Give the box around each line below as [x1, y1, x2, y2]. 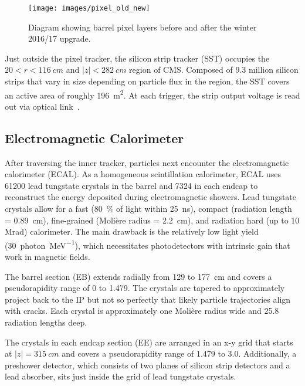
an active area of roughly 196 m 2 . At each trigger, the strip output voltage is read [5, 87, 300, 101]
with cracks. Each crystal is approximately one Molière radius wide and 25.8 [5, 304, 279, 317]
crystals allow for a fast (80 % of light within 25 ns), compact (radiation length [5, 202, 292, 215]
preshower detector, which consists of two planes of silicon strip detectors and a [5, 358, 290, 371]
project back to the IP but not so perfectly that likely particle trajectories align [5, 293, 291, 305]
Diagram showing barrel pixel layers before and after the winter [28, 21, 257, 33]
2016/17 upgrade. [28, 32, 91, 45]
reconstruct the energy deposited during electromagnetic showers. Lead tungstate [5, 191, 297, 203]
